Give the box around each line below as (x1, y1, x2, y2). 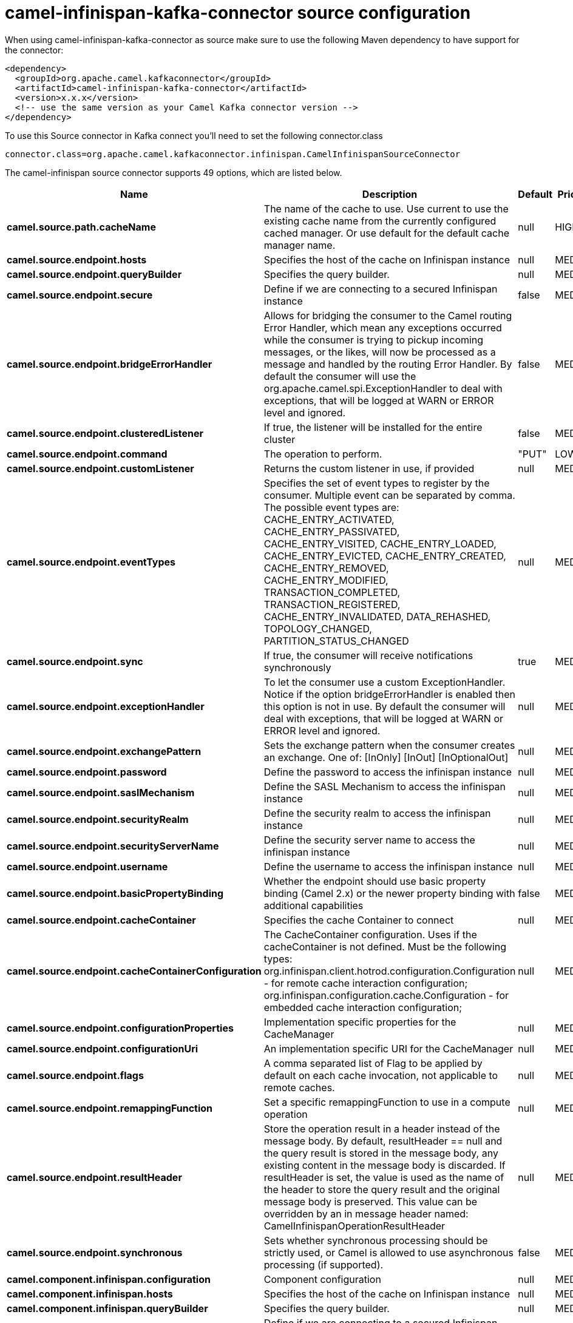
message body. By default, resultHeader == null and (263, 1134, 503, 1147)
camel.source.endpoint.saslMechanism (7, 786, 195, 799)
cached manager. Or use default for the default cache (263, 226, 509, 239)
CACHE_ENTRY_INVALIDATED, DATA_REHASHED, (263, 610, 491, 623)
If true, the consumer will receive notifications (263, 649, 473, 661)
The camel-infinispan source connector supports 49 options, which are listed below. (5, 167, 342, 178)
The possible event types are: (263, 501, 399, 513)
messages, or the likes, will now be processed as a (263, 345, 496, 358)
